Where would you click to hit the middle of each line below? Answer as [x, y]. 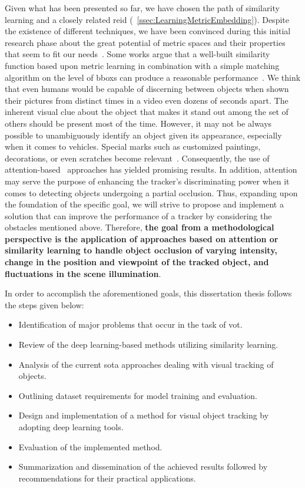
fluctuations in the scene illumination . [83, 273]
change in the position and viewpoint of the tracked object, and [137, 262]
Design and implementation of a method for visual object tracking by [144, 415]
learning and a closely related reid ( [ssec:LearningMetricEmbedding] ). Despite [147, 19]
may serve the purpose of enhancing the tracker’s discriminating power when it [147, 181]
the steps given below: [44, 304]
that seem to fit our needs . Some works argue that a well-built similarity [137, 54]
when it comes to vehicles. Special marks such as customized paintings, [133, 146]
